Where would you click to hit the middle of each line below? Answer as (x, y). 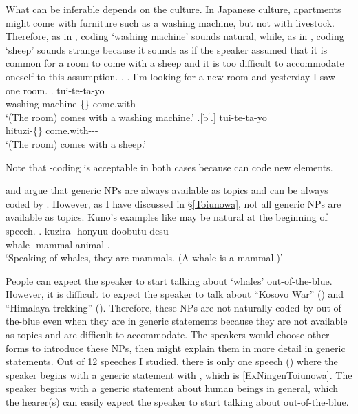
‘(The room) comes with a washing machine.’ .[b (107, 117)
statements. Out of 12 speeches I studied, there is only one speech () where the (172, 361)
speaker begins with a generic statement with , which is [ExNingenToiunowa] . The (179, 374)
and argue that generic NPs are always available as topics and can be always (167, 190)
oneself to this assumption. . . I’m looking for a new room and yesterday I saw (170, 76)
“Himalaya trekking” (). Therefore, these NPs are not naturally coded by (159, 307)
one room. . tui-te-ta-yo (55, 90)
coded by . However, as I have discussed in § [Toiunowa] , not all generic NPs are (173, 203)
